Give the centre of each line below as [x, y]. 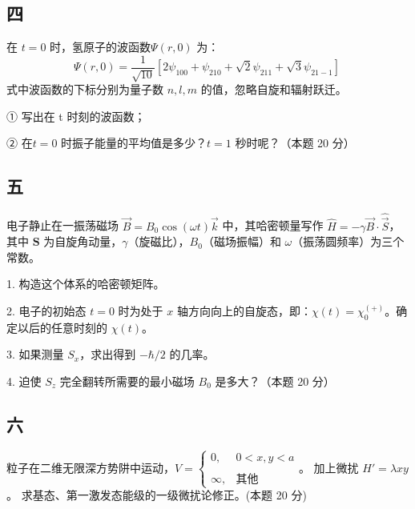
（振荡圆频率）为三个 [348, 241]
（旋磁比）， [159, 241]
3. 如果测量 [35, 354]
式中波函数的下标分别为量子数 [85, 89]
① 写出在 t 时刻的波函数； [76, 116]
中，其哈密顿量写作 [273, 225]
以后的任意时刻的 [62, 327]
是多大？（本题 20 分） [275, 381]
